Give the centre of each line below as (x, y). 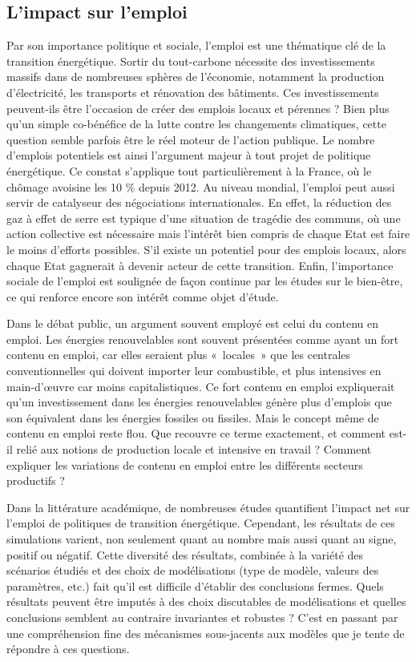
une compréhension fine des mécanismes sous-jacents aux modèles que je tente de (206, 633)
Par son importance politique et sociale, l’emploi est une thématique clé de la (196, 45)
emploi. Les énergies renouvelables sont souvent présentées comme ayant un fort (203, 339)
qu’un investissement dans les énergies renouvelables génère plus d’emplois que (199, 402)
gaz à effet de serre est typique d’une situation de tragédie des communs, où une (204, 218)
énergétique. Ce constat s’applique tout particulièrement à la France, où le (189, 170)
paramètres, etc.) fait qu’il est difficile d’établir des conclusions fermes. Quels (195, 585)
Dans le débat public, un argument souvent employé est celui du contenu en (193, 323)
